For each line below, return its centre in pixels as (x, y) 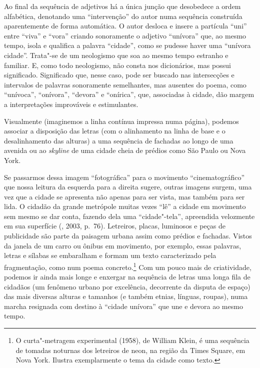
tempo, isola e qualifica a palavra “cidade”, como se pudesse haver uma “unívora (127, 45)
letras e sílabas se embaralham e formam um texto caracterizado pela (110, 255)
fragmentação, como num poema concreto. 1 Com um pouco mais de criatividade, (128, 266)
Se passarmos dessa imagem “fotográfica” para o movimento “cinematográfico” (124, 177)
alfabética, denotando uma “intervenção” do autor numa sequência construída (123, 16)
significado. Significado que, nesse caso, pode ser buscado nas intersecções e (119, 75)
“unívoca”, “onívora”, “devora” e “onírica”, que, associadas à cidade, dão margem (129, 94)
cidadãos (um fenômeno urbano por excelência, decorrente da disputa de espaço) (127, 286)
